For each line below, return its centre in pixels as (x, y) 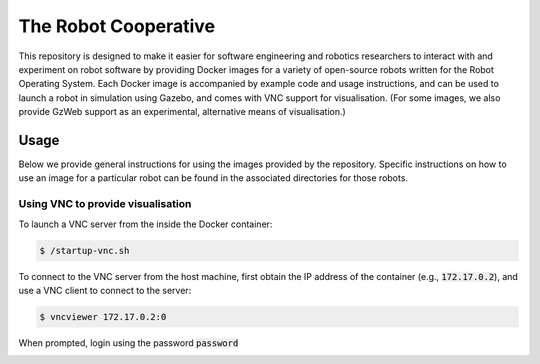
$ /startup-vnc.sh (84, 250)
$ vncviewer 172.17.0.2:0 (103, 316)
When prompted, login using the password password (128, 342)
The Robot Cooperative (116, 26)
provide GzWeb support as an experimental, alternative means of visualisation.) (182, 112)
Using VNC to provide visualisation (105, 204)
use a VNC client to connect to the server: (105, 290)
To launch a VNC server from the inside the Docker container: (145, 224)
